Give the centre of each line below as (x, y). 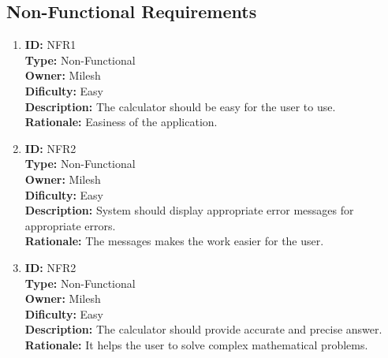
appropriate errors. (70, 225)
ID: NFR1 (50, 45)
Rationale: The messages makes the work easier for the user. (174, 241)
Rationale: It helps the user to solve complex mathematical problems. (196, 344)
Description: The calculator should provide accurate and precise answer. (203, 329)
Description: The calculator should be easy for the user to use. (180, 106)
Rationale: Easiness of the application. (121, 122)
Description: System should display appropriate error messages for (189, 210)
